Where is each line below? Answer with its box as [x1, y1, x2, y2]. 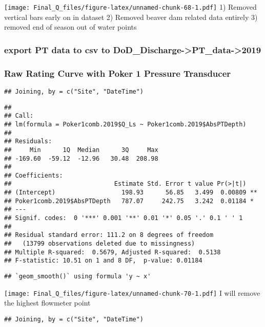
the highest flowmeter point [4, 297, 91, 308]
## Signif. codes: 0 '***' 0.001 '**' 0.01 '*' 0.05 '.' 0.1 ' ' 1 [4, 214, 243, 222]
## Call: [4, 112, 34, 120]
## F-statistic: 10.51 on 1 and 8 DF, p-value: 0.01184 [4, 257, 202, 265]
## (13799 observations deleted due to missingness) [4, 240, 195, 248]
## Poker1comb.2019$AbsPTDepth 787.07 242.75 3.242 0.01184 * [4, 197, 254, 205]
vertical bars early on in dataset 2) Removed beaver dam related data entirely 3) [4, 11, 258, 22]
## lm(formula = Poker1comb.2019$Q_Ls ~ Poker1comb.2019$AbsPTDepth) [4, 120, 247, 128]
